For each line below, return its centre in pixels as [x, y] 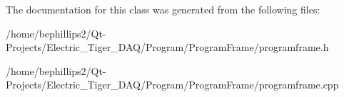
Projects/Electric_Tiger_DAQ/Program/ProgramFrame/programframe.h [167, 47]
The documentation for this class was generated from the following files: [163, 9]
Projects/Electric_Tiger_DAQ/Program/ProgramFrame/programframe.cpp [172, 85]
